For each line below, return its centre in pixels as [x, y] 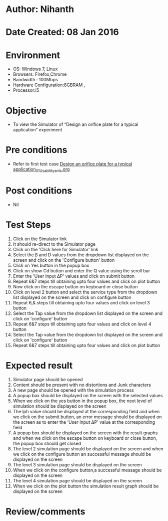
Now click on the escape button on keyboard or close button [75, 286]
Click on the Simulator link [40, 239]
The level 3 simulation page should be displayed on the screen [77, 464]
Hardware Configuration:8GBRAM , [49, 85]
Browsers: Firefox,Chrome [40, 74]
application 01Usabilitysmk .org [41, 170]
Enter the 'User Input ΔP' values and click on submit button [74, 276]
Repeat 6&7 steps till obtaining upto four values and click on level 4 [82, 324]
